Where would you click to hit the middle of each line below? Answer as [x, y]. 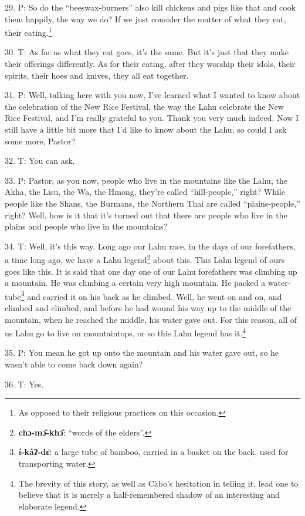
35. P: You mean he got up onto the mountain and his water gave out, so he [142, 353]
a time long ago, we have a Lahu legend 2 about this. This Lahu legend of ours [145, 259]
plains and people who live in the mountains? [86, 226]
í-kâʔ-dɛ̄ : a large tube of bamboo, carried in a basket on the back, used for [153, 452]
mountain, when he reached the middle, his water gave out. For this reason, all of [151, 319]
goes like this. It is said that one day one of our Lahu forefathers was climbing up [151, 271]
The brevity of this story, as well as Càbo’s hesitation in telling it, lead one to [158, 483]
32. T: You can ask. [40, 161]
